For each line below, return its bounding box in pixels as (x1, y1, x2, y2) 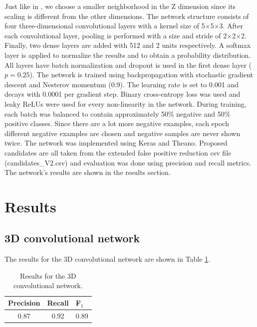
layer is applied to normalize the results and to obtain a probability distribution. (4, 49, 251, 60)
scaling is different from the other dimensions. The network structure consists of (4, 10, 249, 21)
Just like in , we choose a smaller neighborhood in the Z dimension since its (4, 1, 236, 11)
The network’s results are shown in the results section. (4, 167, 171, 177)
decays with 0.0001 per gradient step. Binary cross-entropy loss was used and (4, 89, 241, 99)
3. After (219, 20, 244, 31)
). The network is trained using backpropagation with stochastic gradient (29, 69, 254, 80)
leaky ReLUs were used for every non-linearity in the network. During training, (4, 98, 247, 109)
